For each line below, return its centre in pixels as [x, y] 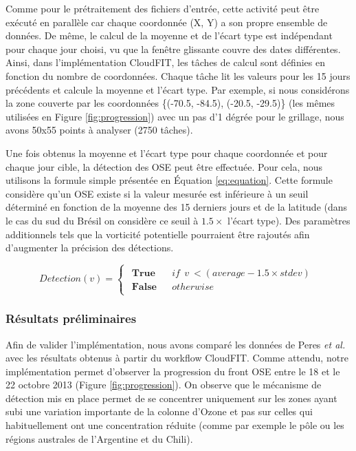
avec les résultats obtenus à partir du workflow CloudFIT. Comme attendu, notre [177, 358]
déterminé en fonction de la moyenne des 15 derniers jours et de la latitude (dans [177, 207]
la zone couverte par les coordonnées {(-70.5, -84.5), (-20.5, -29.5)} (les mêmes [170, 103]
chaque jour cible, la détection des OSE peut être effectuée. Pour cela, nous [164, 166]
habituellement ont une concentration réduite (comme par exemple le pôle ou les [175, 425]
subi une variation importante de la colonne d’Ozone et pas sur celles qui [159, 411]
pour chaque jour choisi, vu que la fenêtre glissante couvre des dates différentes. [173, 49]
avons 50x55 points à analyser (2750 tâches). [99, 130]
